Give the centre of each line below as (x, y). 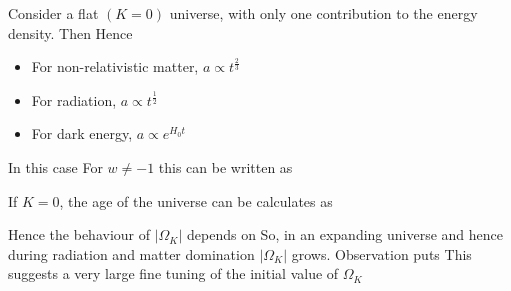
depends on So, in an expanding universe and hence (345, 234)
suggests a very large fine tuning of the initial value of (173, 273)
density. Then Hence (70, 32)
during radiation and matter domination (131, 253)
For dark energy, (82, 133)
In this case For (55, 166)
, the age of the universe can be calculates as (196, 200)
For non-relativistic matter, (115, 66)
